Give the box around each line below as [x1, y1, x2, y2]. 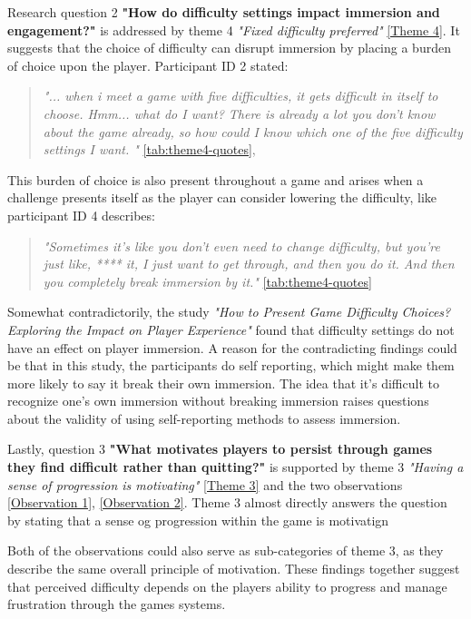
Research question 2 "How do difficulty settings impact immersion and [7, 3, 440, 21]
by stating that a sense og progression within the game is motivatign [7, 510, 389, 529]
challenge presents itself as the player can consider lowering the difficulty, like [7, 188, 437, 207]
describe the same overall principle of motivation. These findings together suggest [7, 559, 460, 578]
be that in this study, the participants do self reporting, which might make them [7, 356, 455, 375]
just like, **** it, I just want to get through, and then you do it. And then [43, 254, 455, 273]
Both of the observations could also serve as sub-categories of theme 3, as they [7, 541, 444, 560]
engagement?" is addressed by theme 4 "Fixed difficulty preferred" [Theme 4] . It [7, 20, 460, 39]
